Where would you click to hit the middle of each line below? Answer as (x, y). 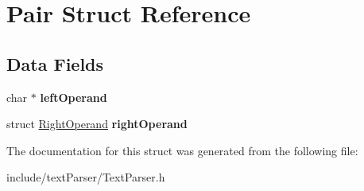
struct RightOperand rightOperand (97, 124)
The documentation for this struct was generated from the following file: (182, 150)
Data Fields (55, 63)
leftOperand (74, 97)
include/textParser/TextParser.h (86, 177)
